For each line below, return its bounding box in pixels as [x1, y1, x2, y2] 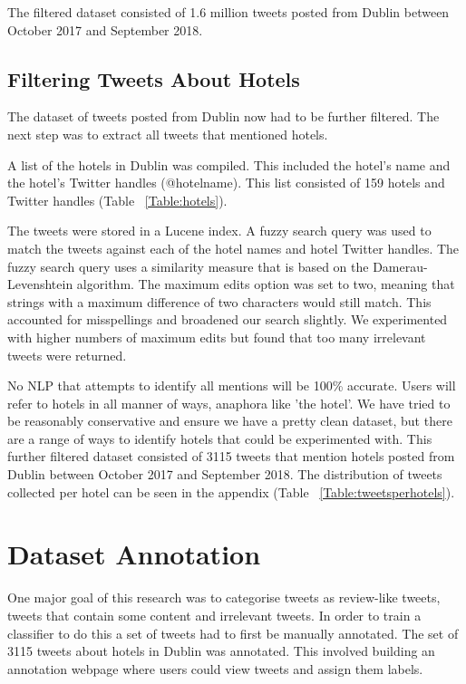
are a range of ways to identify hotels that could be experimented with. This [7, 429, 432, 448]
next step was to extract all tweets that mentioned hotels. [7, 124, 328, 143]
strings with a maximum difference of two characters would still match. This [7, 292, 432, 311]
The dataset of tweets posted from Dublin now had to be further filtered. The [7, 107, 440, 126]
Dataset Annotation [7, 535, 261, 573]
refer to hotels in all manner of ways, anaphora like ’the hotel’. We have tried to [7, 393, 451, 412]
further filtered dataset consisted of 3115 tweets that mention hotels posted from [7, 447, 455, 466]
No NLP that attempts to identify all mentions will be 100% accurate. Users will [7, 376, 456, 395]
